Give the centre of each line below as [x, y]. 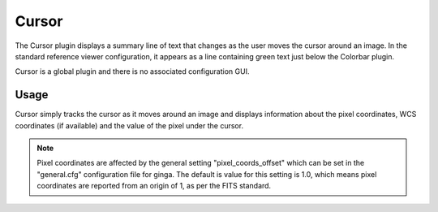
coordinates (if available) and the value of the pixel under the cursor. [129, 125]
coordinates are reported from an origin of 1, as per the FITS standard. [154, 186]
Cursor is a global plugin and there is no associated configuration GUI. [132, 71]
